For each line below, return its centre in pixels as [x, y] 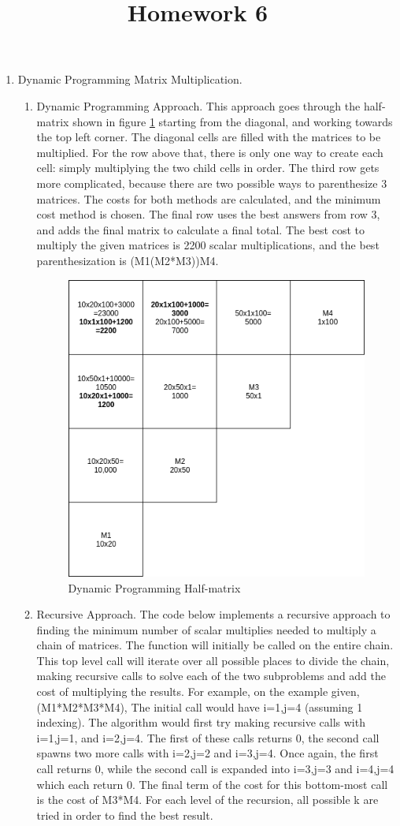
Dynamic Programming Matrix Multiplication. [130, 79]
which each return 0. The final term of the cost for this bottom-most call [212, 784]
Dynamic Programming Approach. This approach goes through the [198, 105]
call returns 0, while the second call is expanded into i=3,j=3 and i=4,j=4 [215, 769]
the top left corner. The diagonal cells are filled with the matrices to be [209, 137]
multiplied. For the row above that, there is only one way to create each [210, 152]
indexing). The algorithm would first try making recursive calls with [201, 722]
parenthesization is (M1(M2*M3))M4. [128, 260]
